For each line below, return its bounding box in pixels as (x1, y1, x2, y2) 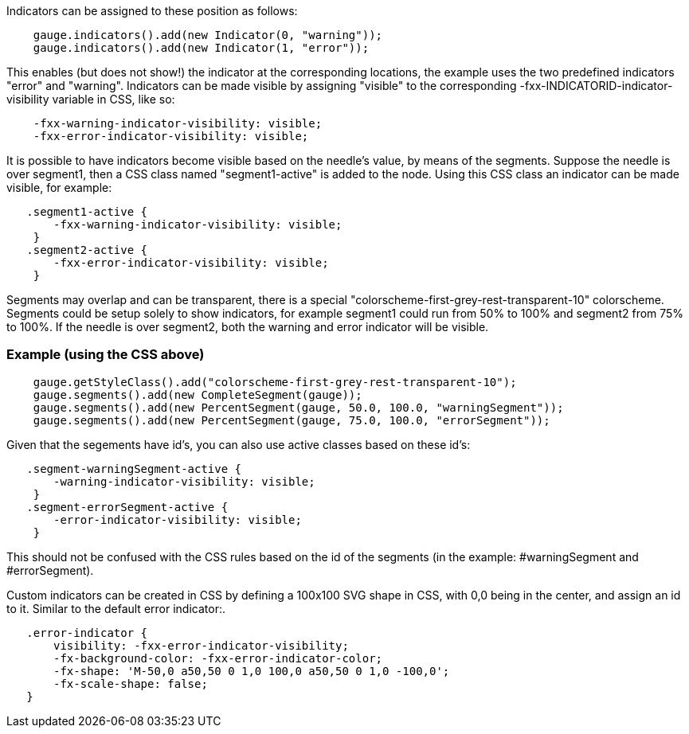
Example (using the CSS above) (6, 346, 205, 363)
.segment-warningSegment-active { (26, 462, 242, 475)
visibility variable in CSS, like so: (6, 92, 175, 106)
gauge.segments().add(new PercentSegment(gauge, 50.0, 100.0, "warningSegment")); (33, 400, 564, 414)
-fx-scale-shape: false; (53, 677, 208, 690)
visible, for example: (6, 181, 112, 194)
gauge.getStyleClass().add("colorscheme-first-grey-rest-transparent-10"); (33, 375, 517, 388)
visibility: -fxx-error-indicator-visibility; (53, 638, 349, 652)
